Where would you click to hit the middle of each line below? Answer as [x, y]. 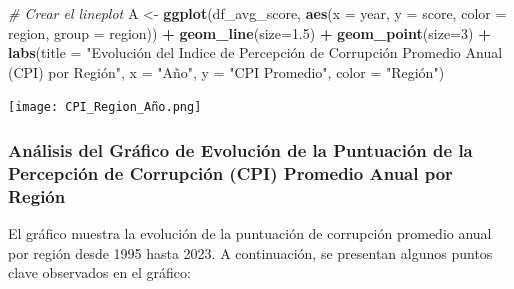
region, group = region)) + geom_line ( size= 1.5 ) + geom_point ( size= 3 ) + [249, 32]
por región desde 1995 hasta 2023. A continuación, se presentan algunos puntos [250, 252]
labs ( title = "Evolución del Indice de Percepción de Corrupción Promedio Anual [255, 52]
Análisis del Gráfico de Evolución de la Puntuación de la [240, 149]
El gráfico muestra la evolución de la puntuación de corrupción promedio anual [250, 233]
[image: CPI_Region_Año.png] [105, 107]
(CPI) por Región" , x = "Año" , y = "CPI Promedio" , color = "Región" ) [226, 71]
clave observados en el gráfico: [99, 272]
